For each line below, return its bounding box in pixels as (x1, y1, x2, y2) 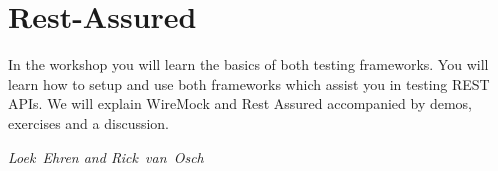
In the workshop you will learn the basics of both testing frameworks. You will (8, 54, 489, 75)
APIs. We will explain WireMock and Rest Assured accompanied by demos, (8, 93, 473, 114)
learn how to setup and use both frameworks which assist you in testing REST (8, 73, 490, 94)
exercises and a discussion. (8, 112, 170, 133)
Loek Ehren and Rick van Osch (8, 146, 204, 167)
